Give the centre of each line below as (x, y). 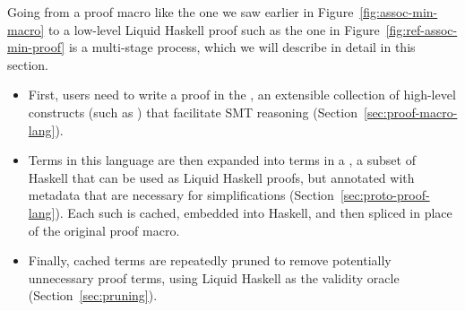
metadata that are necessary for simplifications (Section (181, 195)
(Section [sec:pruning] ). (93, 295)
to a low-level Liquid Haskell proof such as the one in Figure (214, 29)
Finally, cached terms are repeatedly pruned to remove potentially (210, 260)
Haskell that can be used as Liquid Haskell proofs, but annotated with (221, 177)
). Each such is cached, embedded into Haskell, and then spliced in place (254, 212)
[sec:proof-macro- (410, 112)
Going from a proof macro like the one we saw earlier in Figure (181, 12)
